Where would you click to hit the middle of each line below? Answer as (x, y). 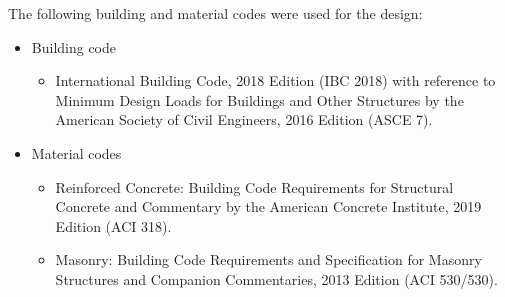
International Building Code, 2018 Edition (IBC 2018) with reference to (275, 80)
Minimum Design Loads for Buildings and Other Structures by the (259, 99)
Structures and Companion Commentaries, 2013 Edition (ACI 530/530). (276, 278)
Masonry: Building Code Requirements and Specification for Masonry (268, 259)
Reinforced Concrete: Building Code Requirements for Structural (254, 186)
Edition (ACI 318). (113, 225)
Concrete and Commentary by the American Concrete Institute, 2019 (268, 206)
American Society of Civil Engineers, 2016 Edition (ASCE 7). (244, 119)
